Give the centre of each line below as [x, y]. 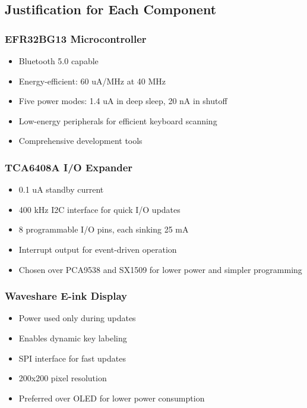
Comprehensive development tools [80, 141]
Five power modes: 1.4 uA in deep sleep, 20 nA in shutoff [123, 101]
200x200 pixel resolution [63, 378]
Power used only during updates [77, 318]
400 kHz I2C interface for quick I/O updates [99, 209]
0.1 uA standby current [61, 189]
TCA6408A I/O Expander [69, 167]
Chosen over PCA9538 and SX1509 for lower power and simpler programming [160, 269]
